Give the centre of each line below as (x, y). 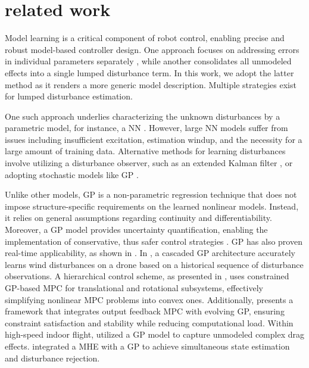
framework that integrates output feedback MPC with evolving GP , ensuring (145, 311)
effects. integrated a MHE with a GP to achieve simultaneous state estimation (147, 346)
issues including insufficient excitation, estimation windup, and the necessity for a (154, 139)
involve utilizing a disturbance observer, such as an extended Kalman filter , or (149, 163)
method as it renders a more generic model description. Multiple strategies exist (151, 84)
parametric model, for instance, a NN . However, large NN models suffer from (146, 128)
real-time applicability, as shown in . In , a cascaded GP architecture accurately (150, 253)
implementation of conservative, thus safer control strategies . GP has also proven (154, 241)
